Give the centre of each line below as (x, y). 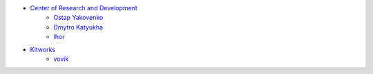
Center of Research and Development (84, 8)
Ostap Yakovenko (78, 18)
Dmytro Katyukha (78, 27)
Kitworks (42, 49)
